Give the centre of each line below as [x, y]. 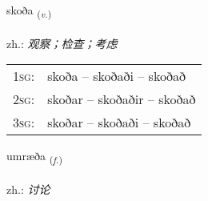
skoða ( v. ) [29, 11]
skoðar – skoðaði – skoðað [119, 123]
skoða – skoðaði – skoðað [116, 76]
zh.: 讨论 [28, 189]
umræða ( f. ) [34, 157]
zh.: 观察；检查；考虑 [62, 43]
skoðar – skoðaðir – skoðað [122, 99]
